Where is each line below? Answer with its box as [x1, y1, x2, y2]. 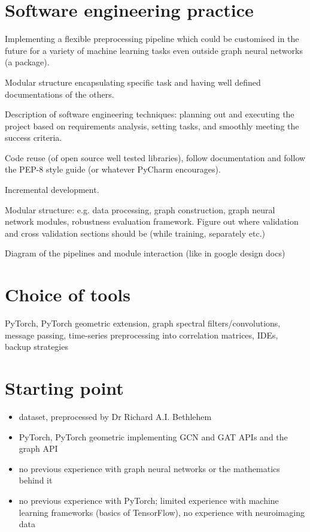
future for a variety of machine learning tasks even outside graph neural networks [5, 44, 303, 56]
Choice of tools [5, 282, 130, 307]
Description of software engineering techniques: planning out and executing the [5, 108, 294, 120]
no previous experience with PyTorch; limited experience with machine [19, 494, 279, 507]
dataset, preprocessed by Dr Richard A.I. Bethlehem [19, 410, 212, 423]
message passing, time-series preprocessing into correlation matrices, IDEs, [5, 328, 278, 341]
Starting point [5, 376, 124, 400]
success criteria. [5, 131, 62, 144]
